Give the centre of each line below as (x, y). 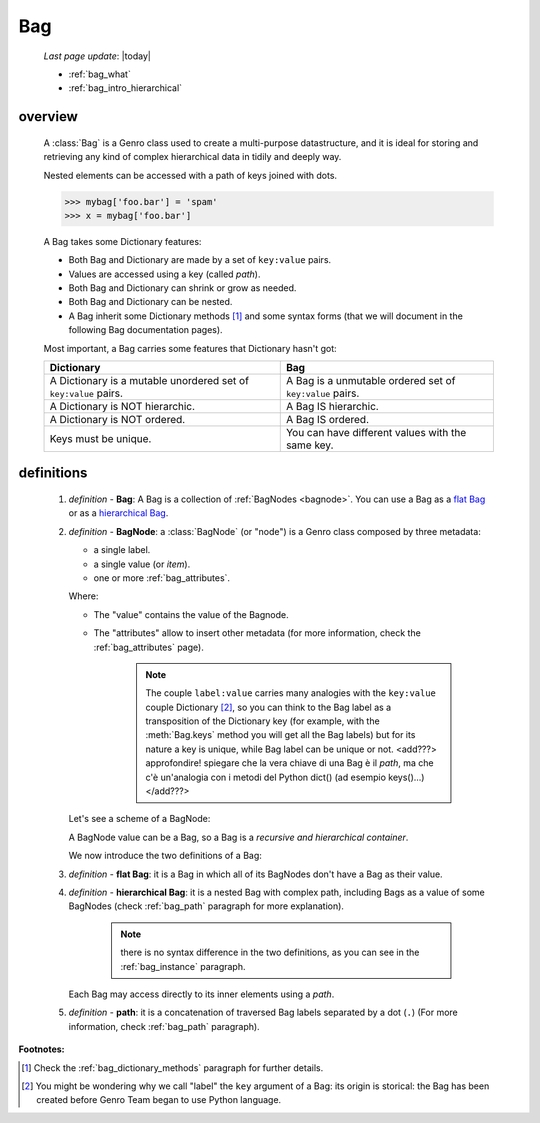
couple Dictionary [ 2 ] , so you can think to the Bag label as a (268, 707)
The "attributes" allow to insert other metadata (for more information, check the (257, 633)
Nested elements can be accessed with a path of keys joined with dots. (190, 175)
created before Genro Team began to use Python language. (159, 1100)
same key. (309, 445)
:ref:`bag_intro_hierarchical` (125, 88)
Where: (83, 596)
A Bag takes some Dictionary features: (122, 241)
